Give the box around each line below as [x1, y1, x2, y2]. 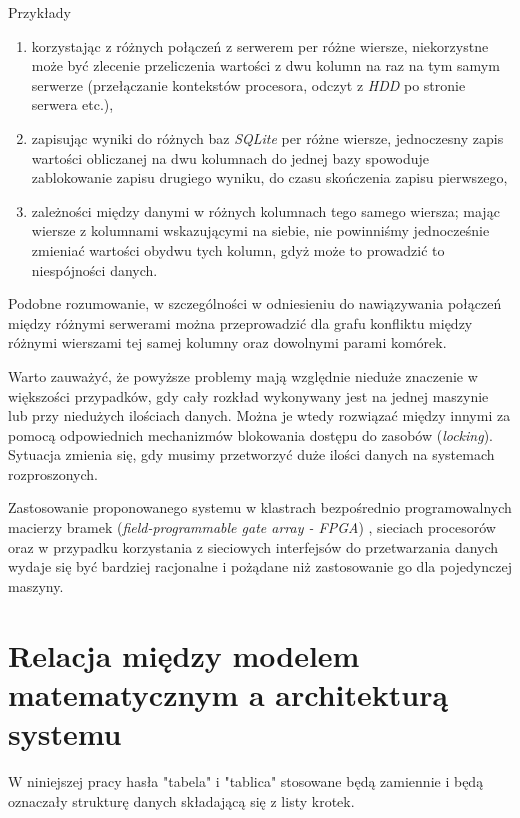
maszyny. [8, 575, 64, 596]
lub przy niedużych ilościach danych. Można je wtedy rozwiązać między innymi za [8, 405, 511, 426]
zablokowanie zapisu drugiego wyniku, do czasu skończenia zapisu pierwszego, [31, 167, 508, 188]
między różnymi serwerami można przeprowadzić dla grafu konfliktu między [8, 312, 473, 333]
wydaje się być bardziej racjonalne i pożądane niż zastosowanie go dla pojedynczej [8, 556, 512, 577]
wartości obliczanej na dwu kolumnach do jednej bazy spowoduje [31, 147, 430, 168]
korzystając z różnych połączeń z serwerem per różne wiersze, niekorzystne [31, 35, 489, 56]
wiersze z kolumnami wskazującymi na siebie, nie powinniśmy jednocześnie [31, 220, 490, 241]
